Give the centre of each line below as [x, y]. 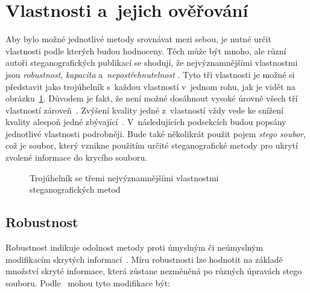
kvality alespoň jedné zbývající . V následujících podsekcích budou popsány [146, 122]
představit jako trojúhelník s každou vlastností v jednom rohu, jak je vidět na [150, 86]
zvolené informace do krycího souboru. [77, 157]
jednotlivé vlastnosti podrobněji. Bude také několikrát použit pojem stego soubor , [156, 133]
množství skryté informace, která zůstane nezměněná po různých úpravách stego [154, 271]
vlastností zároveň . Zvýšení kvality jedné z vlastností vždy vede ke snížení [144, 110]
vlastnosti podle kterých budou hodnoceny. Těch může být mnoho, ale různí [146, 50]
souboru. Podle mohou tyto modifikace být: [88, 282]
